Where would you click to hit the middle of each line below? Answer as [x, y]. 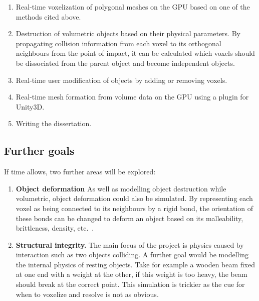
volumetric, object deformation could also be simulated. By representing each [134, 198]
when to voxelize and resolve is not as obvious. [87, 294]
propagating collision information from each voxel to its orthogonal [118, 43]
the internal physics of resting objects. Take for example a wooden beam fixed [135, 264]
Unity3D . [30, 106]
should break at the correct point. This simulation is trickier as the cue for [130, 284]
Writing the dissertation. [54, 123]
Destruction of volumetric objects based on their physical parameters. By [128, 33]
